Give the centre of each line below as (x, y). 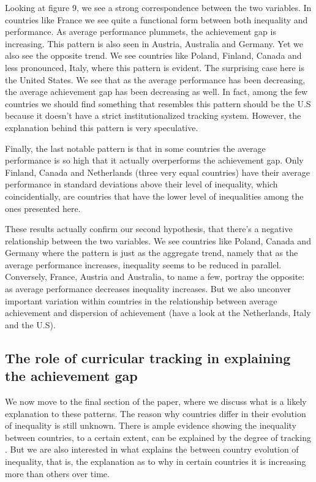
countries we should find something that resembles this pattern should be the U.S (158, 103)
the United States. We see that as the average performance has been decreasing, (155, 79)
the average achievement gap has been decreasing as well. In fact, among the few (156, 92)
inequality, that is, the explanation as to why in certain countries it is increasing (156, 461)
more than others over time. (57, 473)
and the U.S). (30, 324)
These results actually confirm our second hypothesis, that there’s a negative (149, 229)
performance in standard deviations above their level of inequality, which (141, 184)
